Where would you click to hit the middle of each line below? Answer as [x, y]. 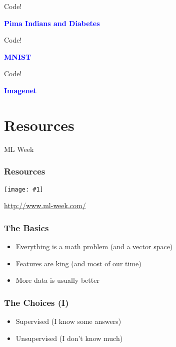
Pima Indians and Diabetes [52, 23]
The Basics [26, 227]
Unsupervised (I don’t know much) [69, 338]
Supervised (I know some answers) [68, 321]
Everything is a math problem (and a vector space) [94, 246]
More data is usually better [57, 280]
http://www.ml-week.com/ [45, 205]
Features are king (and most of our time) [78, 263]
